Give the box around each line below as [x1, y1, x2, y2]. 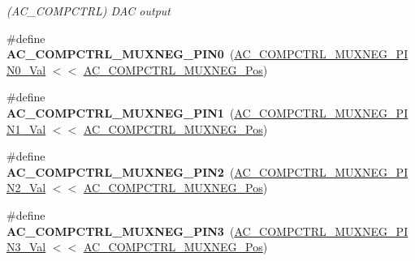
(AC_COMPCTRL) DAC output [6, 2, 171, 19]
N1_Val [6, 120, 46, 137]
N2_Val [6, 179, 46, 196]
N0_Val [6, 61, 46, 78]
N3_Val [6, 238, 46, 255]
